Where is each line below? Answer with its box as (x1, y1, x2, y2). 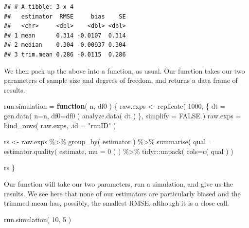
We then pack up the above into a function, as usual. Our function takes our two (4, 65, 245, 76)
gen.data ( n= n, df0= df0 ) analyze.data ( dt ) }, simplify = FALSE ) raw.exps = (4, 110, 241, 120)
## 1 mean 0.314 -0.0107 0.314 (4, 32, 126, 39)
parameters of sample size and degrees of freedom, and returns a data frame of (4, 75, 238, 85)
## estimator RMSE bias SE (4, 13, 126, 20)
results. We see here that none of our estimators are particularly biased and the (4, 188, 241, 198)
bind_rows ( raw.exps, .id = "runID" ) (4, 120, 116, 130)
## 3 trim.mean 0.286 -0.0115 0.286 (4, 51, 126, 58)
